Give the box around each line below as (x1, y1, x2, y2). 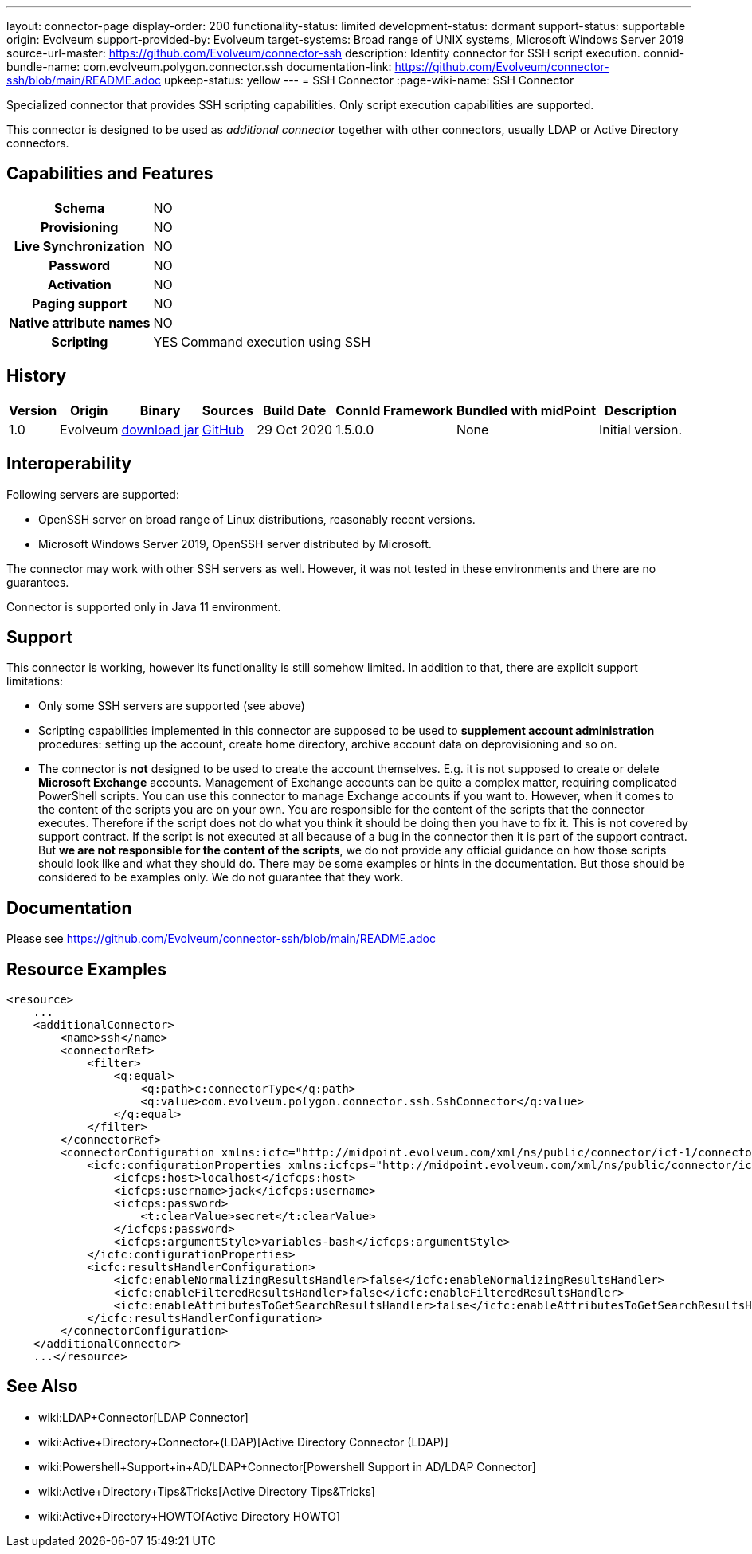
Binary (139, 402, 181, 418)
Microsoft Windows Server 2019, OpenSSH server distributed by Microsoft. (38, 536, 432, 551)
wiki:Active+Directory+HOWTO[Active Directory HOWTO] (38, 1509, 341, 1523)
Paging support (32, 295, 127, 312)
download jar (121, 421, 199, 438)
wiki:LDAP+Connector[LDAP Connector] (38, 1410, 249, 1424)
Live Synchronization (14, 237, 145, 254)
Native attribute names (9, 314, 151, 331)
